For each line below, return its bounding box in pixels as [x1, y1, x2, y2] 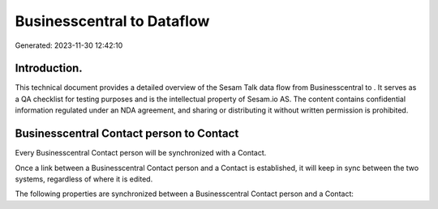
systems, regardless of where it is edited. [15, 174, 153, 184]
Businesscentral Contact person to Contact [15, 126, 239, 141]
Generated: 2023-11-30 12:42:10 [15, 41, 123, 50]
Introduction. [15, 62, 83, 75]
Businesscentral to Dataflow [15, 12, 210, 30]
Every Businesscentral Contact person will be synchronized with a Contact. [15, 148, 267, 158]
